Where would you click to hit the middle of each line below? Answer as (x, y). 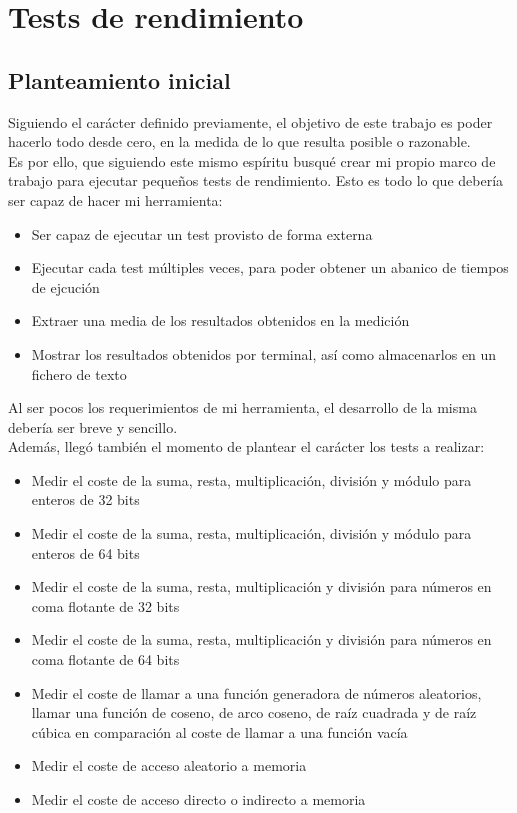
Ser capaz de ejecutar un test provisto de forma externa (202, 233)
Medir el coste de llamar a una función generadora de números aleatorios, (256, 692)
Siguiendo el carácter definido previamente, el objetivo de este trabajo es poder (250, 121)
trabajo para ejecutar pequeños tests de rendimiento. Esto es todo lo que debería (256, 180)
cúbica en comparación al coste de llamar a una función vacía (219, 731)
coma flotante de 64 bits (105, 659)
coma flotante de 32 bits (105, 605)
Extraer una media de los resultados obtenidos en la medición (220, 320)
